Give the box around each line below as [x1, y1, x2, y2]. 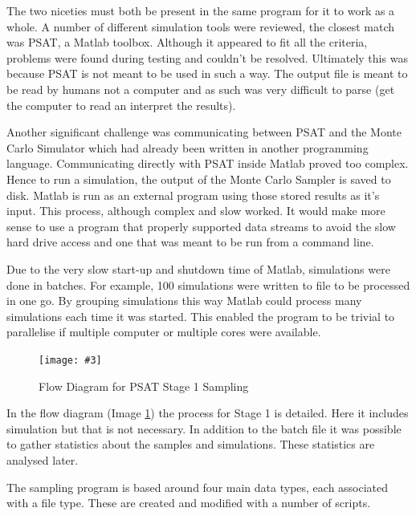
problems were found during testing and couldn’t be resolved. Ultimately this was [6, 49, 408, 66]
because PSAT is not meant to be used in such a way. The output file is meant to [6, 65, 408, 82]
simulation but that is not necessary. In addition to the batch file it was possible [6, 420, 402, 437]
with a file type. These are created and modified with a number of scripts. [6, 494, 371, 511]
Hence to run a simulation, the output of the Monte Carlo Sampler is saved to [6, 170, 391, 187]
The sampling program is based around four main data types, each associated [6, 478, 389, 495]
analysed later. [6, 451, 79, 468]
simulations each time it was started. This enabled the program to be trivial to [6, 307, 395, 324]
